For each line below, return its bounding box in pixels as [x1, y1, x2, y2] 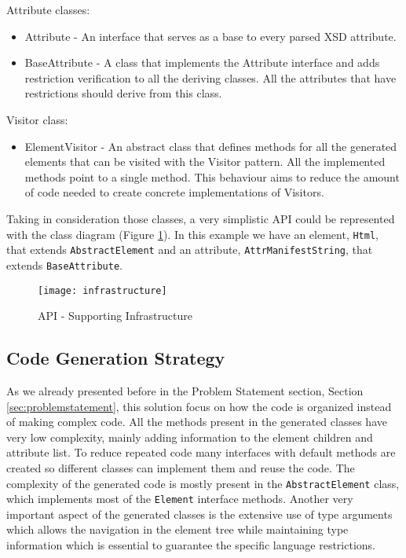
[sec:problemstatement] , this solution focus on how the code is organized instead [6, 398, 392, 414]
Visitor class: [6, 111, 68, 127]
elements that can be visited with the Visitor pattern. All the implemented [24, 153, 386, 170]
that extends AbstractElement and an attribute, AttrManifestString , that [6, 241, 373, 258]
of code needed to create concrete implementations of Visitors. [24, 184, 324, 200]
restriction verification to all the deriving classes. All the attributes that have [24, 69, 397, 86]
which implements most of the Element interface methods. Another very [6, 490, 353, 507]
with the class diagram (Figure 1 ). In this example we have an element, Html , [6, 226, 379, 242]
